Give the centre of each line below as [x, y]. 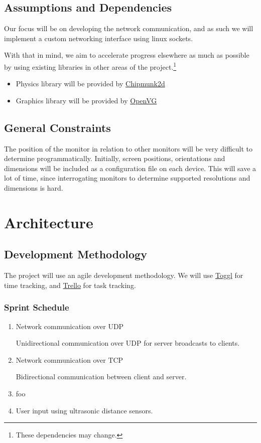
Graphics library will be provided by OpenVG [86, 100]
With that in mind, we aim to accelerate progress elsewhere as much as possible [127, 55]
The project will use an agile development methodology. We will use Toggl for [124, 275]
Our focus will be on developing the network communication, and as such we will [129, 28]
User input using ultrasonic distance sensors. [84, 410]
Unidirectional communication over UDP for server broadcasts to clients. [128, 343]
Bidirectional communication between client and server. [101, 377]
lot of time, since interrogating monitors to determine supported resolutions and [127, 178]
